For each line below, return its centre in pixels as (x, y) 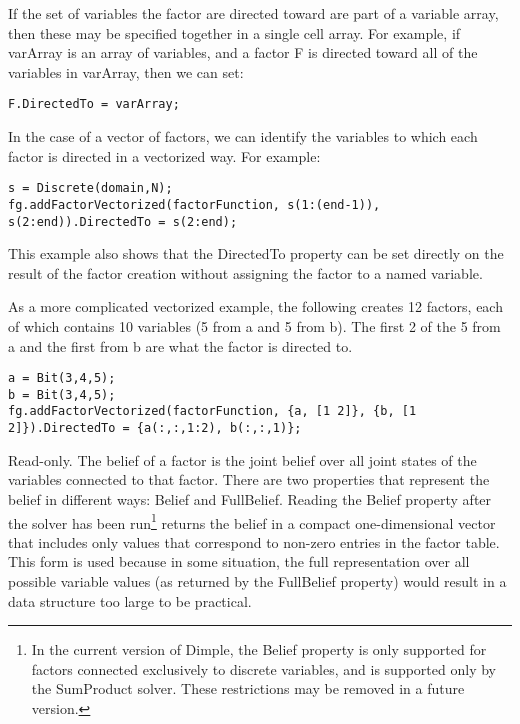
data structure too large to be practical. (130, 600)
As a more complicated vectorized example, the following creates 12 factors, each (255, 306)
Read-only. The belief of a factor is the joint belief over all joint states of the (242, 459)
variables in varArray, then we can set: (126, 71)
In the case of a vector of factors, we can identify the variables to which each (243, 136)
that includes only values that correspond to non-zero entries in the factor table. (254, 541)
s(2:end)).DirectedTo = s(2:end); (123, 221)
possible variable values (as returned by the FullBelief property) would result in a (257, 581)
